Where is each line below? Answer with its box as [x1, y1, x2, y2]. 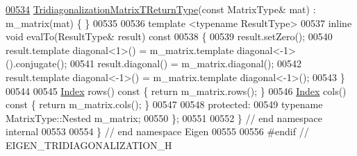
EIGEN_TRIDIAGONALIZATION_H [6, 137, 172, 152]
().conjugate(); [6, 56, 67, 71]
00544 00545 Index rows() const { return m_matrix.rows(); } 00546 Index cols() [6, 83, 347, 98]
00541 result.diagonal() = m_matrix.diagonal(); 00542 [69, 56, 302, 71]
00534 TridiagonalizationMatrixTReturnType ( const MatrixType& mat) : [6, 2, 316, 16]
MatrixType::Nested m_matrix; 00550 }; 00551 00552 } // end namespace [6, 110, 322, 125]
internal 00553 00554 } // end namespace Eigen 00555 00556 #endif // [6, 124, 309, 139]
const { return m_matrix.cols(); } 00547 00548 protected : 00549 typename [6, 97, 323, 112]
